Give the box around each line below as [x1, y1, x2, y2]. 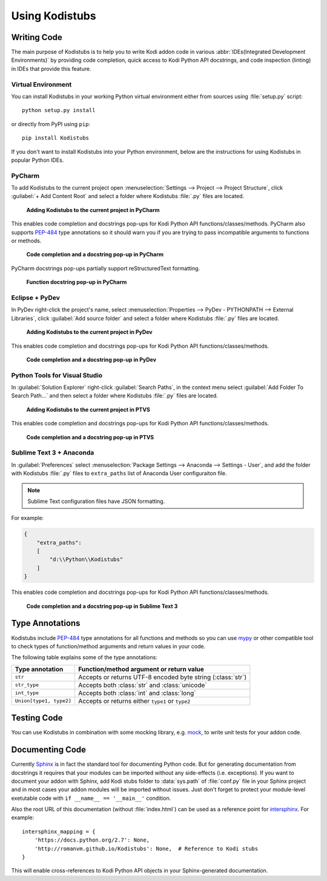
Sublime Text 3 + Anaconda [11, 448, 94, 457]
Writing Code [11, 32, 63, 42]
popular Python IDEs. [11, 156, 64, 164]
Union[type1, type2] [15, 697, 72, 704]
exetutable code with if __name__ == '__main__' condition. [11, 794, 171, 802]
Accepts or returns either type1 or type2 [78, 697, 191, 705]
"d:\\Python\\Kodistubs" [49, 556, 124, 563]
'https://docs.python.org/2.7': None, [34, 837, 150, 843]
